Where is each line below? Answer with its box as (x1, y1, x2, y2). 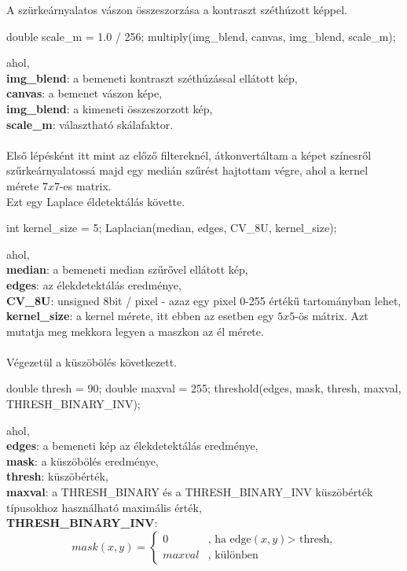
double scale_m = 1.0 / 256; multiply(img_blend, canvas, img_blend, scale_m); (6, 28, 396, 44)
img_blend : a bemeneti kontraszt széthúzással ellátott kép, (6, 69, 298, 86)
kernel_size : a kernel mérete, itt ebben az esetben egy (6, 308, 274, 324)
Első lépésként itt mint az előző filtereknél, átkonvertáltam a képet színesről (6, 146, 372, 163)
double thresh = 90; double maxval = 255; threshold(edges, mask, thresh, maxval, (6, 380, 401, 396)
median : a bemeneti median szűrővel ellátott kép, (6, 261, 248, 278)
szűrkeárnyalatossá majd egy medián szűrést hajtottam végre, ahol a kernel (6, 162, 368, 179)
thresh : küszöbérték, (6, 468, 108, 484)
